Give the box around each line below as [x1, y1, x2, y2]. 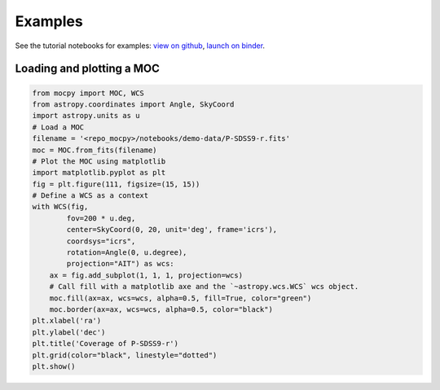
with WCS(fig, [32, 202, 89, 212]
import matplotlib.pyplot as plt [32, 168, 166, 177]
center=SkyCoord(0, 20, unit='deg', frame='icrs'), [66, 225, 278, 234]
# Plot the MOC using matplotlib [32, 156, 166, 166]
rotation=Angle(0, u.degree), [66, 248, 187, 257]
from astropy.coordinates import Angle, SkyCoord [32, 99, 235, 109]
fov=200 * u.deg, [66, 213, 136, 223]
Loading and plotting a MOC [15, 62, 161, 76]
